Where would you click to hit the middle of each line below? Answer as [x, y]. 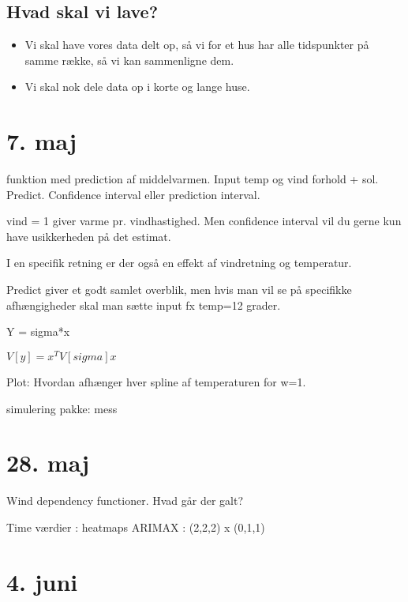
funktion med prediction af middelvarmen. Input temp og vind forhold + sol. [193, 179]
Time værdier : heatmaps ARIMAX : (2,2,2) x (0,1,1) [136, 527]
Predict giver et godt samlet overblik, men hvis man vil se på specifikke [179, 290]
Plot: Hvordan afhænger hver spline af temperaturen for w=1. [156, 381]
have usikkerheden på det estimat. [89, 236]
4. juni [42, 581]
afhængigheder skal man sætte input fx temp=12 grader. [144, 305]
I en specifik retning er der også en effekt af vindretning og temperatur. [179, 263]
